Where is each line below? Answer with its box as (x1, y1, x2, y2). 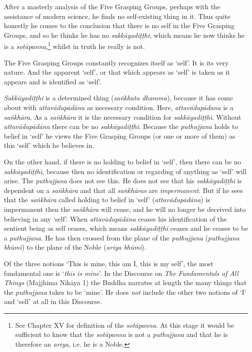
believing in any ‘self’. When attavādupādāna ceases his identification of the (4, 213, 227, 224)
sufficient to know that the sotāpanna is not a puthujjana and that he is (15, 329, 228, 339)
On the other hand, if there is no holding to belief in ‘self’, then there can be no (4, 156, 241, 166)
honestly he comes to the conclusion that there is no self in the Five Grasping (4, 20, 235, 31)
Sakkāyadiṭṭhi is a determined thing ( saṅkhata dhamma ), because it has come (4, 93, 233, 103)
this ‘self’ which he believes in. (4, 140, 94, 150)
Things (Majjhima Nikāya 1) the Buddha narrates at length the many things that (4, 277, 247, 288)
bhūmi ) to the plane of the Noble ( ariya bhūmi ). (4, 242, 146, 252)
